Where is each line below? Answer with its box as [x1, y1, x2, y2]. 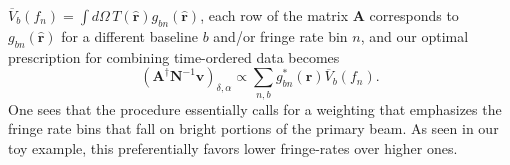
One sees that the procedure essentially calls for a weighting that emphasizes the [8, 98, 502, 119]
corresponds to [369, 5, 459, 25]
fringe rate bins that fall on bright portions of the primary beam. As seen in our [8, 118, 499, 139]
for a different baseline [61, 25, 198, 46]
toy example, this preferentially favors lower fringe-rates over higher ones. [8, 137, 458, 158]
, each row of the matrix [200, 5, 349, 25]
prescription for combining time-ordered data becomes [8, 46, 340, 67]
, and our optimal [360, 25, 469, 46]
